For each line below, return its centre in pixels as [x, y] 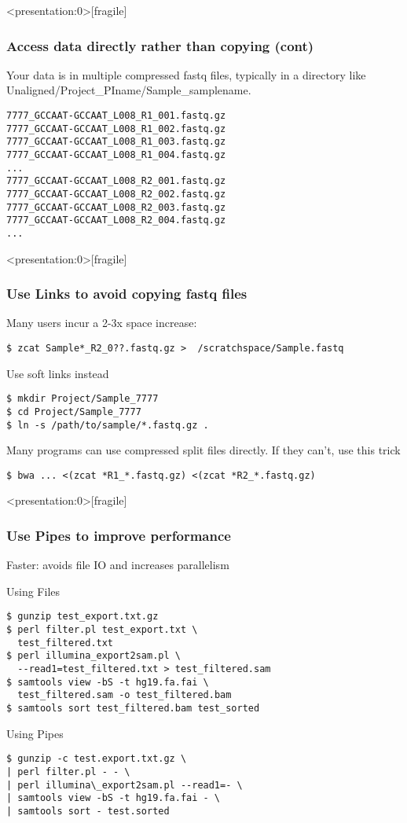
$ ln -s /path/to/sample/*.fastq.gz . [108, 425]
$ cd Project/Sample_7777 [74, 411]
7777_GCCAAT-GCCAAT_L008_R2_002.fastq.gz [116, 194]
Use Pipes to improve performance [119, 535]
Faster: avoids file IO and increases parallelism [118, 565]
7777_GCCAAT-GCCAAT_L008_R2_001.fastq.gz [116, 181]
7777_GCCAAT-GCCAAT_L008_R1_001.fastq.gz [116, 116]
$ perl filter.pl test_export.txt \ [102, 630]
